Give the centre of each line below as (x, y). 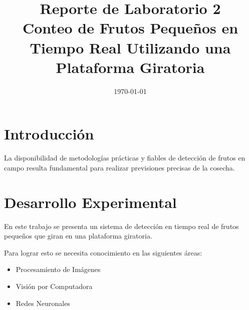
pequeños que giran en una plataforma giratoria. (78, 236)
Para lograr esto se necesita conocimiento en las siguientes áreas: (103, 252)
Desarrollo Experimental (90, 202)
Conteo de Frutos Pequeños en (130, 28)
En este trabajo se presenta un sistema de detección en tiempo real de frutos (121, 226)
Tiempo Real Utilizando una (130, 47)
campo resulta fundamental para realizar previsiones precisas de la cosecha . (119, 167)
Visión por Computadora (54, 286)
